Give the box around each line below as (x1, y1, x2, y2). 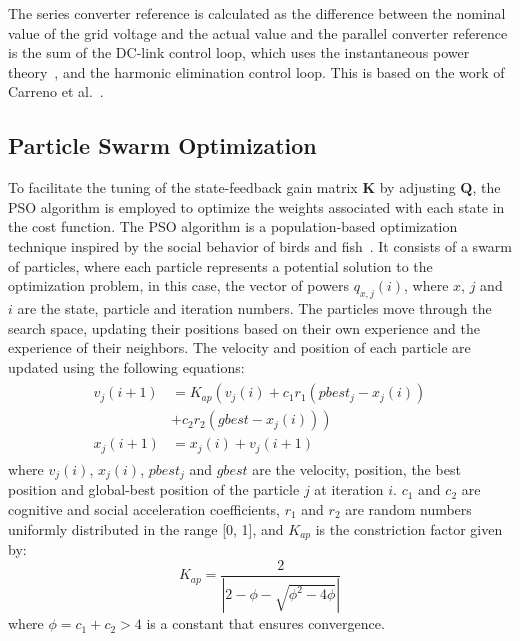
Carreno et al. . (8, 81, 104, 102)
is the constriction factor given (315, 518, 503, 539)
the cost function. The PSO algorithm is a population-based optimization (8, 216, 458, 237)
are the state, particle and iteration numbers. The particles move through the (17, 297, 492, 318)
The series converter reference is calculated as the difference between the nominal (8, 3, 506, 23)
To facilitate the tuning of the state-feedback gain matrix (8, 177, 358, 198)
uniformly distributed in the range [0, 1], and (8, 518, 284, 539)
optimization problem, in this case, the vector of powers (8, 275, 349, 296)
